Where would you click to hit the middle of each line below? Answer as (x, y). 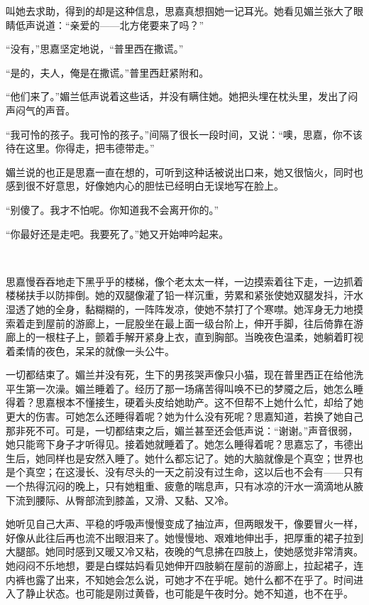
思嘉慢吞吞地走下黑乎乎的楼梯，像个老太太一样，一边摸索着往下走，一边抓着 (184, 281)
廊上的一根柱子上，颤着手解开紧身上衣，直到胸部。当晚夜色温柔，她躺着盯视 (184, 337)
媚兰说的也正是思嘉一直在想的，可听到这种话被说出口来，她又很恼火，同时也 (184, 171)
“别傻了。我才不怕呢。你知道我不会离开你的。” (112, 209)
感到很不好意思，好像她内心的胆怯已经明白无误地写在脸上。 (145, 186)
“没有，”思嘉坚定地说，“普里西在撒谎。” (95, 49)
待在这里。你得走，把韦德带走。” (80, 148)
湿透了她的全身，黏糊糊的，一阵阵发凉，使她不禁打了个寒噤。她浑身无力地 (180, 309)
